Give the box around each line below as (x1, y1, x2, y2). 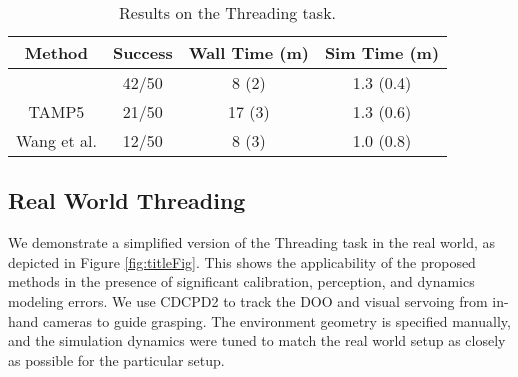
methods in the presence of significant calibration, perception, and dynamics (8, 271, 475, 292)
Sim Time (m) (324, 41, 440, 64)
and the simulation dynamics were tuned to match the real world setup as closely (8, 330, 506, 351)
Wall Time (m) (188, 41, 309, 64)
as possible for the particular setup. (8, 349, 225, 370)
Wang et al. (16, 129, 97, 152)
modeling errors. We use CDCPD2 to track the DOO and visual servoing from (8, 290, 488, 311)
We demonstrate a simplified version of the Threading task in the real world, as (8, 232, 496, 253)
